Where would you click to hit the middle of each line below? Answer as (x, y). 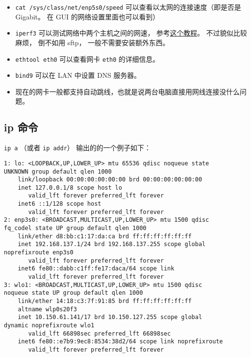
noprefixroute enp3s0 (39, 253)
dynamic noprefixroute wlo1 (49, 325)
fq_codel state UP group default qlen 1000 (75, 228)
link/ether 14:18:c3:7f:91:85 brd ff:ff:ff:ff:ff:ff (105, 301)
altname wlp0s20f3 (47, 309)
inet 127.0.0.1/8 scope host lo (70, 187)
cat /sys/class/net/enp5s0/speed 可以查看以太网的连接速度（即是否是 (128, 7)
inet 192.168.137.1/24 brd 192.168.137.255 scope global (112, 244)
